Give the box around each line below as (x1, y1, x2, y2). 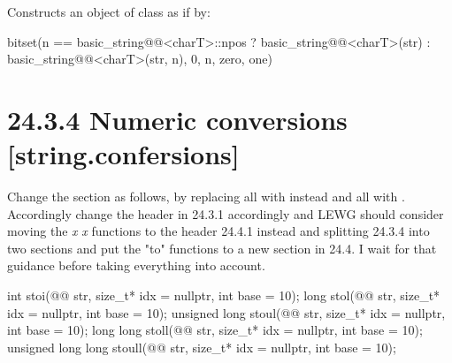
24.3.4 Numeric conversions (7, 101, 348, 137)
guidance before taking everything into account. (7, 256, 265, 275)
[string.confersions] (7, 136, 240, 172)
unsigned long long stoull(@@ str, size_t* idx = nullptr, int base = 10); (7, 337, 396, 356)
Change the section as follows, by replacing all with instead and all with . (7, 187, 405, 206)
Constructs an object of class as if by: (7, 3, 211, 20)
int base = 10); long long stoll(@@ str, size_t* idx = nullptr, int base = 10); (7, 321, 423, 339)
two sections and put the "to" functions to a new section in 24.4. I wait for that (7, 238, 437, 257)
